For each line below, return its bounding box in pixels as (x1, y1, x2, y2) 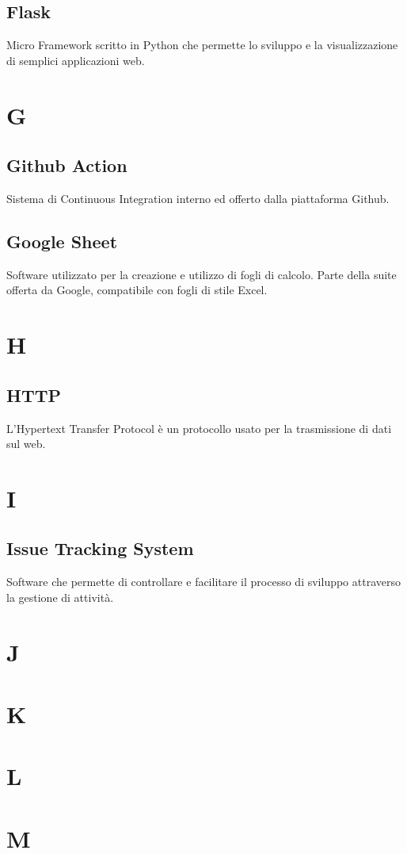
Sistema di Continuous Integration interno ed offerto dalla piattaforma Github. (6, 190, 390, 206)
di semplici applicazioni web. (6, 52, 145, 68)
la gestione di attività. (6, 588, 114, 605)
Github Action (6, 153, 127, 178)
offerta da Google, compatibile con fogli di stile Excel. (6, 281, 268, 298)
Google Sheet (6, 228, 118, 253)
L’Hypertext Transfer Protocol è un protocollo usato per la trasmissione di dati (6, 419, 392, 436)
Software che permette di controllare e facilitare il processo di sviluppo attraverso (6, 573, 401, 590)
